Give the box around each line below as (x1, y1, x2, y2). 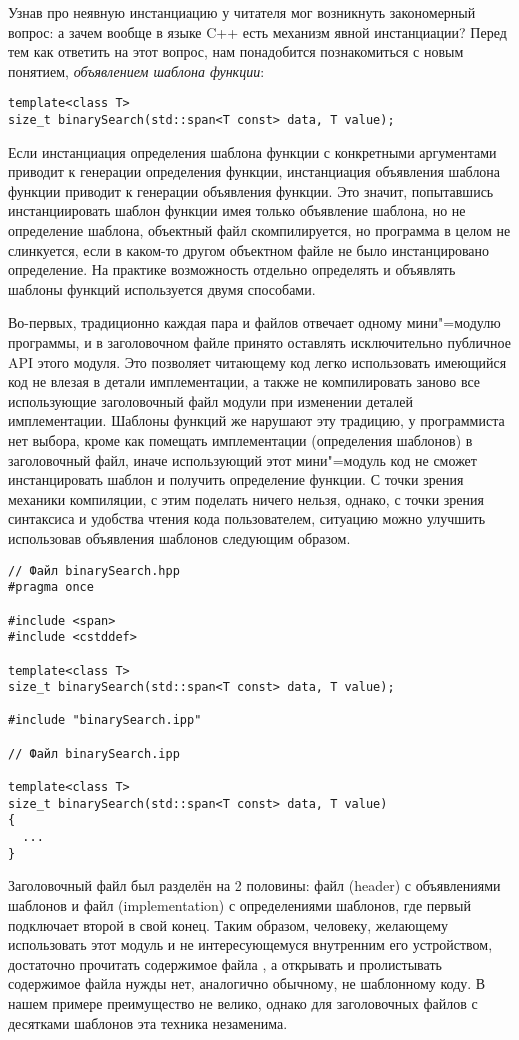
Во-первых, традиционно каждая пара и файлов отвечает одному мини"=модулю (8, 312, 501, 333)
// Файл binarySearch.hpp (8, 563, 180, 578)
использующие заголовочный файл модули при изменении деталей (8, 390, 413, 411)
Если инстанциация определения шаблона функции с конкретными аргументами (8, 141, 497, 162)
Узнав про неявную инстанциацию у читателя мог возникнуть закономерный (8, 2, 476, 22)
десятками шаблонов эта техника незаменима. (8, 1012, 288, 1033)
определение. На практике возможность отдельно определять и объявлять (8, 259, 456, 280)
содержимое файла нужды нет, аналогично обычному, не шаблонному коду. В (8, 973, 486, 994)
